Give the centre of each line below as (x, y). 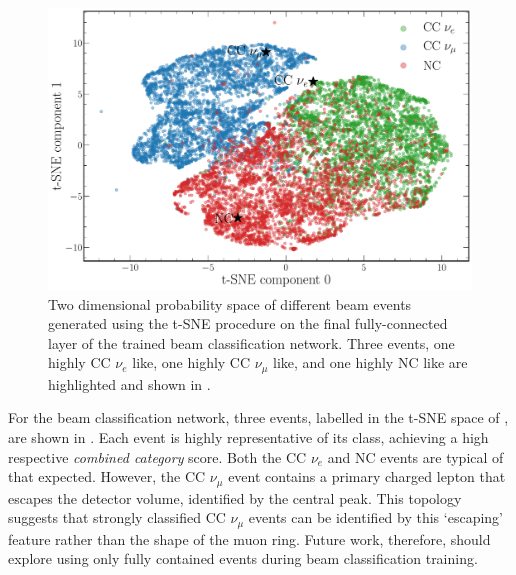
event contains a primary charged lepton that (367, 476)
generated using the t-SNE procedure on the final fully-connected (248, 323)
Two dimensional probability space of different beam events (230, 303)
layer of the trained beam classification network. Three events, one (251, 342)
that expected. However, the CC (107, 476)
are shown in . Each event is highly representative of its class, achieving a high (248, 436)
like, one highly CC (191, 362)
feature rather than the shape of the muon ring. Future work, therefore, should (249, 538)
